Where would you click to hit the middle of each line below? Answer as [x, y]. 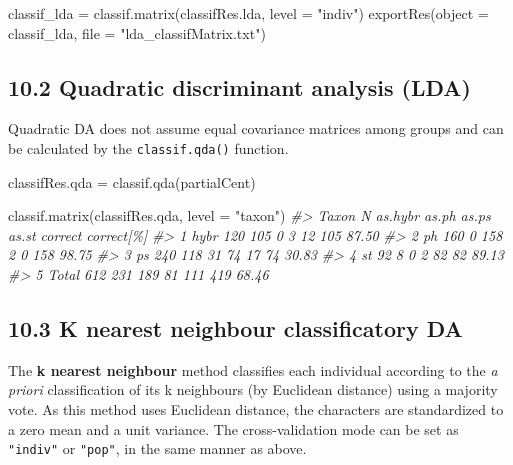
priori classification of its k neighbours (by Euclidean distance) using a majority [253, 389]
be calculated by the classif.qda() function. [148, 147]
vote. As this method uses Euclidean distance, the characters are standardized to [256, 409]
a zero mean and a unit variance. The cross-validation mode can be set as [233, 428]
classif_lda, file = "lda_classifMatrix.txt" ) [137, 32]
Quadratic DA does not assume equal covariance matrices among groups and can [256, 128]
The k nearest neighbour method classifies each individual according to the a [253, 369]
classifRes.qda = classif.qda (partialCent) [132, 181]
